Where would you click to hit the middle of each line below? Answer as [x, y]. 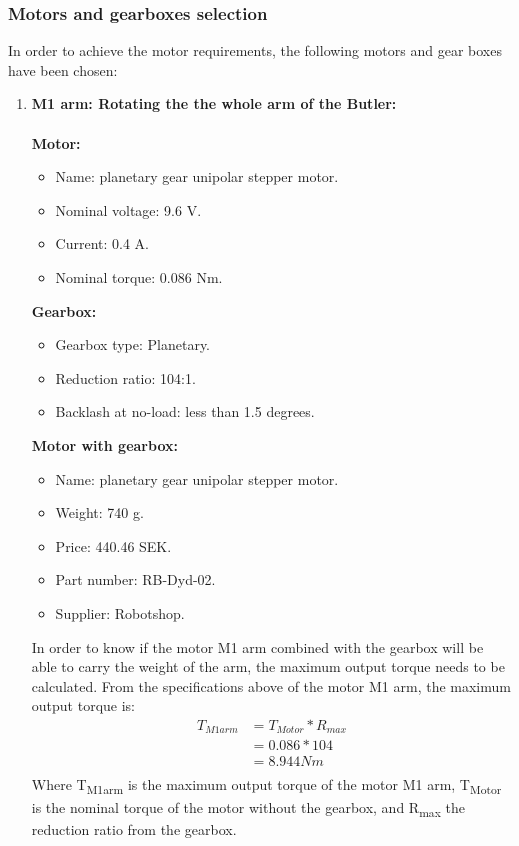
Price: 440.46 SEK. [113, 545]
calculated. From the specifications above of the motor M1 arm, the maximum [271, 685]
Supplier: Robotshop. [120, 612]
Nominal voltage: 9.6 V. [128, 209]
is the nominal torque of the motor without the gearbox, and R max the [248, 808]
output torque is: [83, 705]
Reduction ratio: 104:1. [125, 377]
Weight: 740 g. [99, 512]
